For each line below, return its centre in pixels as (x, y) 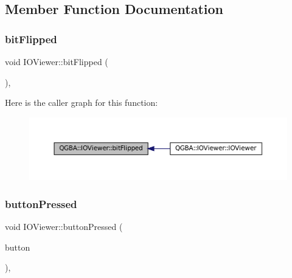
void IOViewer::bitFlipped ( (57, 61)
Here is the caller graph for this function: (82, 103)
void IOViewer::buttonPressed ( (64, 226)
